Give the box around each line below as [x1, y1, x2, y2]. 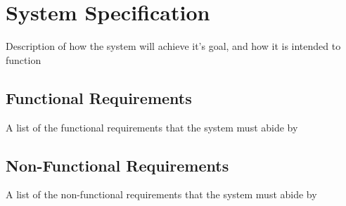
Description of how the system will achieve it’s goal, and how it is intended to [6, 39, 341, 53]
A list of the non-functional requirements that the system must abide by [6, 187, 317, 202]
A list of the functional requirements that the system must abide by [6, 120, 298, 134]
